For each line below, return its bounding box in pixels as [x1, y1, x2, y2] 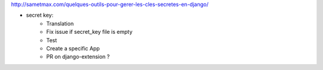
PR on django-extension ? [46, 53, 110, 61]
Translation [46, 20, 74, 27]
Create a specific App [46, 44, 100, 52]
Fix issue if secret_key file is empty [46, 28, 133, 36]
